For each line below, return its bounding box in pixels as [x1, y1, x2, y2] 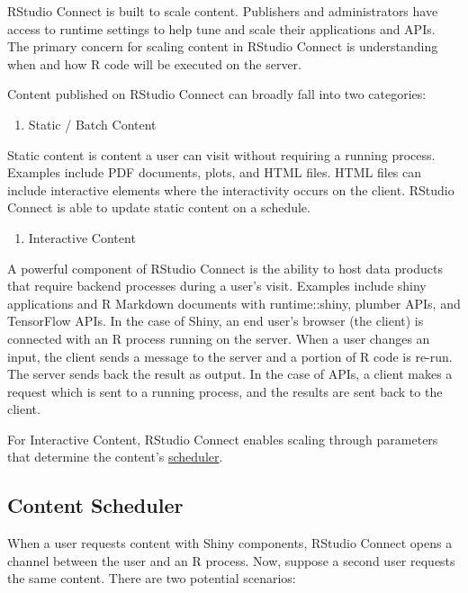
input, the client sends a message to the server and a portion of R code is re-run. [7, 346, 453, 365]
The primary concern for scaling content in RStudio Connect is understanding [7, 37, 438, 56]
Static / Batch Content [28, 114, 157, 133]
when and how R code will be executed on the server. [7, 54, 301, 73]
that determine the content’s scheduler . [7, 447, 223, 466]
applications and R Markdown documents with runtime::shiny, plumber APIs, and [7, 293, 461, 312]
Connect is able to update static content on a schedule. [7, 198, 310, 217]
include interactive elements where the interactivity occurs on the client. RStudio [7, 180, 454, 199]
